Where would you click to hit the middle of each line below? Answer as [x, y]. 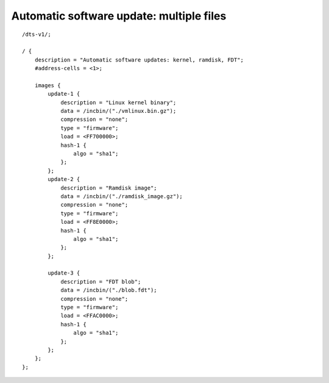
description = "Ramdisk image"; [109, 188]
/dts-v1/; [37, 34]
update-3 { [64, 273]
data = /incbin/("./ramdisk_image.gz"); [122, 196]
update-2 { [64, 179]
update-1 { [64, 94]
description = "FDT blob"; [101, 281]
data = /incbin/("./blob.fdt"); [109, 290]
